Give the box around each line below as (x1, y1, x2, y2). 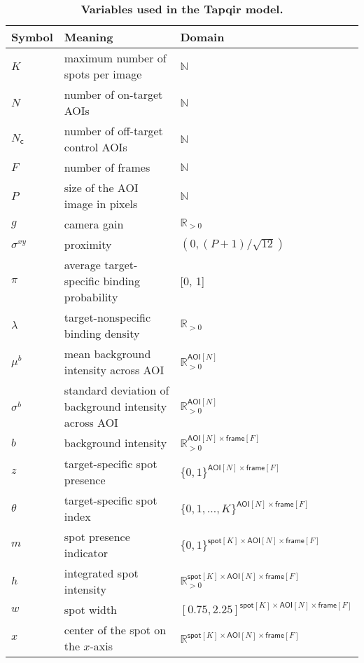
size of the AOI (64, 179, 139, 196)
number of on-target (64, 86, 163, 102)
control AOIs (64, 139, 127, 155)
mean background (64, 346, 151, 362)
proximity (64, 236, 112, 252)
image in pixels (64, 196, 138, 212)
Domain (180, 29, 225, 45)
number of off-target (64, 123, 163, 139)
